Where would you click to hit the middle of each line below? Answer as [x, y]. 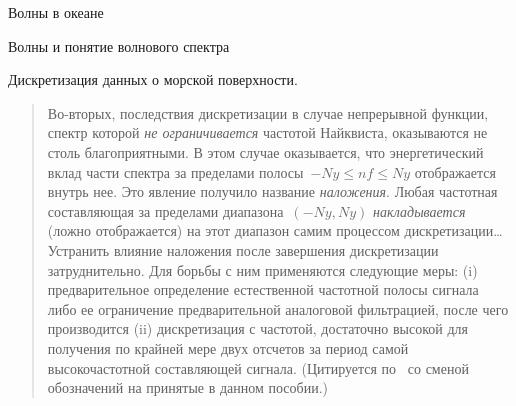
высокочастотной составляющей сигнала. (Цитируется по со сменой [258, 367]
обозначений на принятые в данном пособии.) [188, 387]
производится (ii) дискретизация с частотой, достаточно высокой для [257, 328]
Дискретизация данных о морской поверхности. [153, 79]
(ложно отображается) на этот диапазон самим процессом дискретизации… [275, 230]
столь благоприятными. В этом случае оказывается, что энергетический [265, 151]
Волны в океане [56, 12]
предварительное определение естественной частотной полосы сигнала [263, 289]
